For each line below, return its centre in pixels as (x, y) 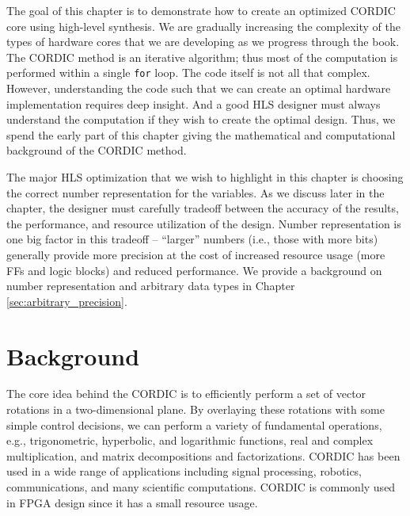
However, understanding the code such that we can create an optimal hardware (199, 88)
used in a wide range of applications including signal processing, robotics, (184, 471)
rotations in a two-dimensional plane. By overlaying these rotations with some (196, 409)
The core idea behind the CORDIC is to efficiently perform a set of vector (186, 394)
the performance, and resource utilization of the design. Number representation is (204, 223)
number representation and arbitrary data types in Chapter (151, 286)
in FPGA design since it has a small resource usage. (132, 502)
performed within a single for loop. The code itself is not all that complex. (188, 73)
